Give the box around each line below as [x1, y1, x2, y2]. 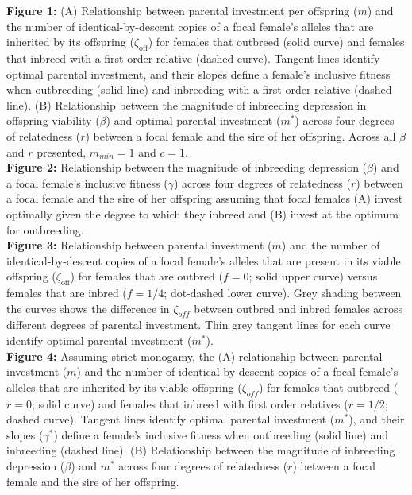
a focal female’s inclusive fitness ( [6, 174, 168, 191]
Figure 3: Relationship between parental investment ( [6, 237, 272, 253]
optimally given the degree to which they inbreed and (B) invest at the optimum [6, 205, 399, 222]
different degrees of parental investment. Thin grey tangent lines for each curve [6, 316, 391, 333]
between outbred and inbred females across [194, 300, 403, 316]
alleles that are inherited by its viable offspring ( [6, 378, 242, 395]
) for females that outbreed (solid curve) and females [148, 33, 405, 50]
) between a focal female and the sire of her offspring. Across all [85, 127, 396, 144]
